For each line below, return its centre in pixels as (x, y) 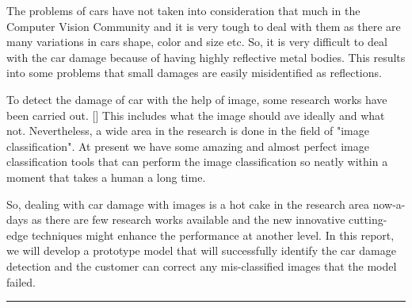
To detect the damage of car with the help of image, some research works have (197, 99)
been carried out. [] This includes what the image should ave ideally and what (196, 115)
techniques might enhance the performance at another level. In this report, (213, 235)
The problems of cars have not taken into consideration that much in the (183, 10)
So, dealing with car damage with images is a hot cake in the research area (188, 204)
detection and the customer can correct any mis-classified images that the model (202, 266)
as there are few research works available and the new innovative (188, 219)
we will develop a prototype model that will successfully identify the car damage (201, 250)
